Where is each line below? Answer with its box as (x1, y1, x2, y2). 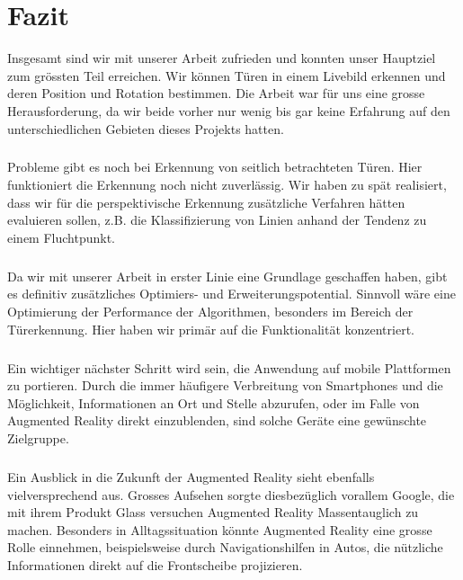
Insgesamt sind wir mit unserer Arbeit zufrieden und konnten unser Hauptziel (7, 49, 436, 67)
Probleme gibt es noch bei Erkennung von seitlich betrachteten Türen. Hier (7, 157, 423, 176)
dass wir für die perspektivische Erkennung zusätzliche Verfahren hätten (7, 192, 405, 211)
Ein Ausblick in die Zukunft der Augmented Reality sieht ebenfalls (7, 467, 375, 486)
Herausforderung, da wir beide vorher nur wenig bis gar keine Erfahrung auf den (7, 101, 450, 120)
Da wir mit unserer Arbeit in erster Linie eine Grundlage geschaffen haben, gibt (7, 266, 448, 285)
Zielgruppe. (7, 428, 69, 447)
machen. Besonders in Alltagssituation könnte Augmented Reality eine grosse (7, 520, 432, 539)
